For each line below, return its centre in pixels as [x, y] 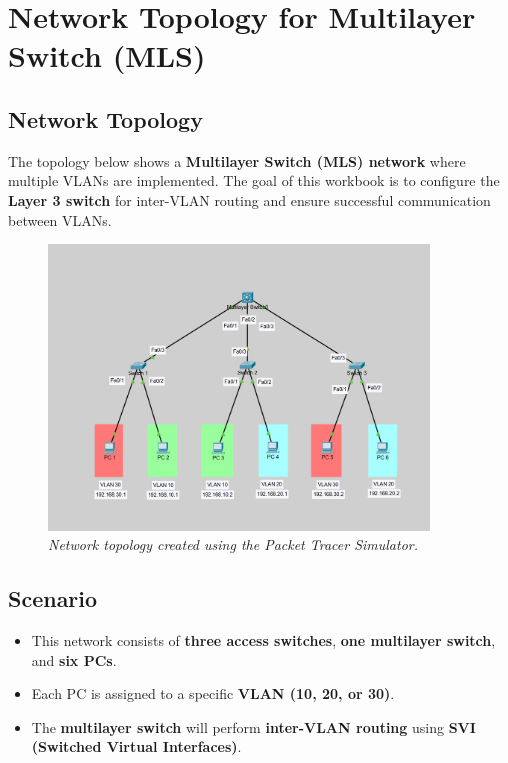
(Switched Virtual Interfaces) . [136, 746]
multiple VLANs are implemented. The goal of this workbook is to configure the [254, 180]
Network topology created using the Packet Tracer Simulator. [233, 544]
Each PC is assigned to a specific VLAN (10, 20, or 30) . [213, 693]
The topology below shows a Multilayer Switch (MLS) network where [237, 160]
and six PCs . [74, 659]
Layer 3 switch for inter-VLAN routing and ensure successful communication [249, 199]
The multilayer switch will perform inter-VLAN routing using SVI [253, 726]
